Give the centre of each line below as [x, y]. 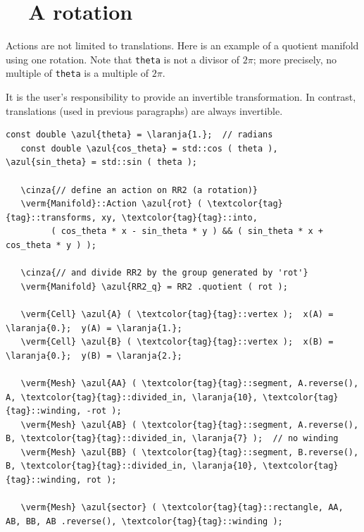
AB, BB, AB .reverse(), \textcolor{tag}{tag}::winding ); [144, 521]
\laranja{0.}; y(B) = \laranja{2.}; [94, 355]
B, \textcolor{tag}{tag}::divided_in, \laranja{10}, [132, 466]
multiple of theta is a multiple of [77, 73]
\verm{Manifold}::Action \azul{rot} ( [112, 204]
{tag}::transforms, [51, 217]
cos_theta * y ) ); [51, 245]
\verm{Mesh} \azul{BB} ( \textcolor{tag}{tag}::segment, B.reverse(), [190, 452]
